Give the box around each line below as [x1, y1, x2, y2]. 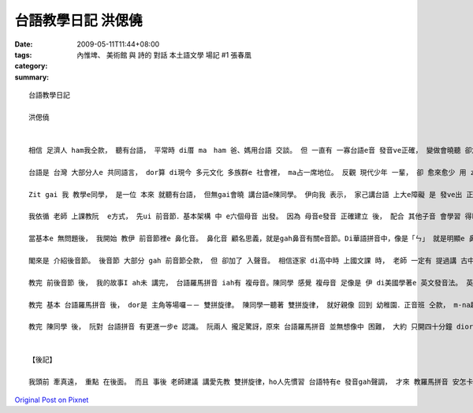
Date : [14, 39, 33, 49]
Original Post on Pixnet [14, 395, 89, 404]
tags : [14, 50, 32, 59]
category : [14, 61, 48, 71]
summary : [14, 72, 50, 82]
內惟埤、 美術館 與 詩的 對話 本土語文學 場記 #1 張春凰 [76, 50, 252, 59]
